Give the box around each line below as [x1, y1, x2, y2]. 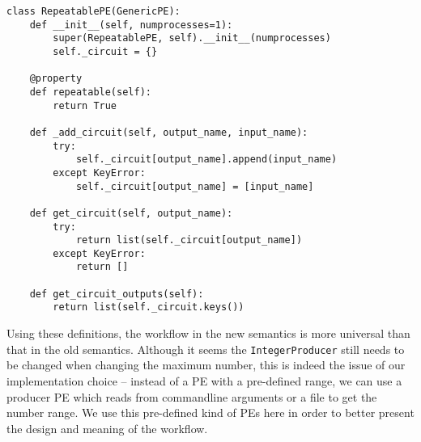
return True [53, 99, 117, 112]
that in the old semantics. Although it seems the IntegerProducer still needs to [6, 340, 405, 357]
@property [29, 73, 83, 85]
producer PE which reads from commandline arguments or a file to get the [6, 388, 377, 405]
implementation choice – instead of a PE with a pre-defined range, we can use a [6, 372, 402, 389]
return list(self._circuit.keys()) [53, 301, 245, 314]
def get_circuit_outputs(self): [29, 288, 204, 300]
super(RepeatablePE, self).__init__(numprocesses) [53, 32, 331, 44]
